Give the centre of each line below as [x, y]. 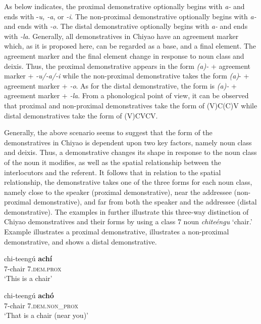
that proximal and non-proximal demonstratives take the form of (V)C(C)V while [131, 105]
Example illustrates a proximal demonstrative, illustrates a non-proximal [117, 232]
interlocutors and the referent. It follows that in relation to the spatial [113, 172]
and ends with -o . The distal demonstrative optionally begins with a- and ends [126, 26]
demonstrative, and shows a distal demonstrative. [81, 241]
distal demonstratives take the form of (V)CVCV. [81, 115]
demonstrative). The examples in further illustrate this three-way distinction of [126, 211]
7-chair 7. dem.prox [33, 268]
